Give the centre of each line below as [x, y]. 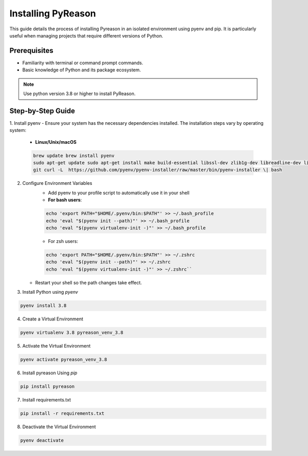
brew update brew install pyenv [74, 156]
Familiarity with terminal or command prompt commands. [83, 63]
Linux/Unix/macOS [56, 142]
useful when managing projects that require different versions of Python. [86, 35]
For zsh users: [63, 241]
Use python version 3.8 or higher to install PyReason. [80, 94]
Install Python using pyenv [50, 292]
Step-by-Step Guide [42, 111]
